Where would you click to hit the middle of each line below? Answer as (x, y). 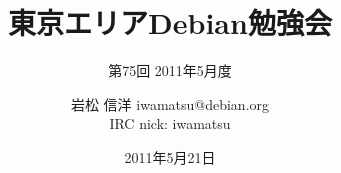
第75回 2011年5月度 (170, 70)
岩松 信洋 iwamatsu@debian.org (170, 103)
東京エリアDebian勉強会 (170, 22)
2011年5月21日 (170, 156)
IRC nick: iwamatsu (170, 123)
